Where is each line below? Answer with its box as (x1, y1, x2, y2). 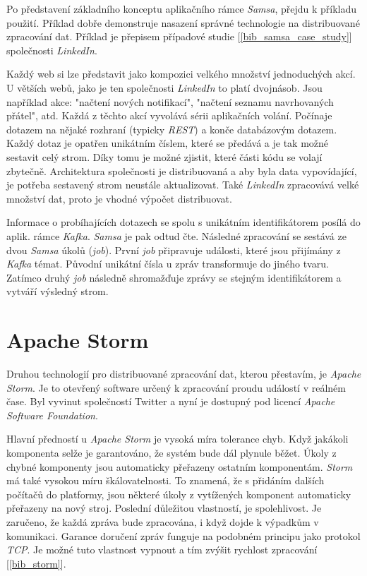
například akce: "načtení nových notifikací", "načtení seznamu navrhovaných (6, 94, 334, 109)
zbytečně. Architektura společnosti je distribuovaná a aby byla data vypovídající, (6, 163, 357, 178)
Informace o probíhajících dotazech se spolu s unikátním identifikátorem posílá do (6, 215, 361, 229)
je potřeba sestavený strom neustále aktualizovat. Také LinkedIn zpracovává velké (6, 177, 359, 192)
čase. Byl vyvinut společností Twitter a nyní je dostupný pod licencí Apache (6, 394, 335, 409)
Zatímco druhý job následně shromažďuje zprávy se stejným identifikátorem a (6, 270, 342, 284)
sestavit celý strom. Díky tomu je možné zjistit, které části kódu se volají (6, 149, 323, 164)
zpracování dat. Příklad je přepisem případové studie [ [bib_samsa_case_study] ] (6, 29, 352, 44)
